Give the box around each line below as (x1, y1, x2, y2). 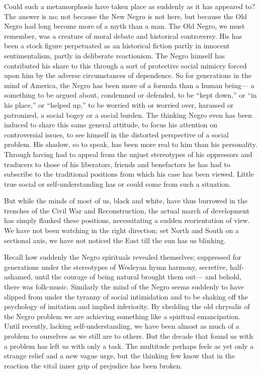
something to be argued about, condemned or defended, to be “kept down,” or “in (4, 90, 257, 100)
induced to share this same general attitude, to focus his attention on (4, 119, 217, 130)
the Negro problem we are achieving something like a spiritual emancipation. (4, 311, 241, 321)
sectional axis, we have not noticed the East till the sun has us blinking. (4, 235, 226, 245)
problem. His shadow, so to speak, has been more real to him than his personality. (4, 139, 257, 149)
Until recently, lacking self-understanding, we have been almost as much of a (4, 321, 239, 331)
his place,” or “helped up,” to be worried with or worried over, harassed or (4, 99, 234, 110)
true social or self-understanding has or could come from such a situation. (4, 178, 231, 189)
